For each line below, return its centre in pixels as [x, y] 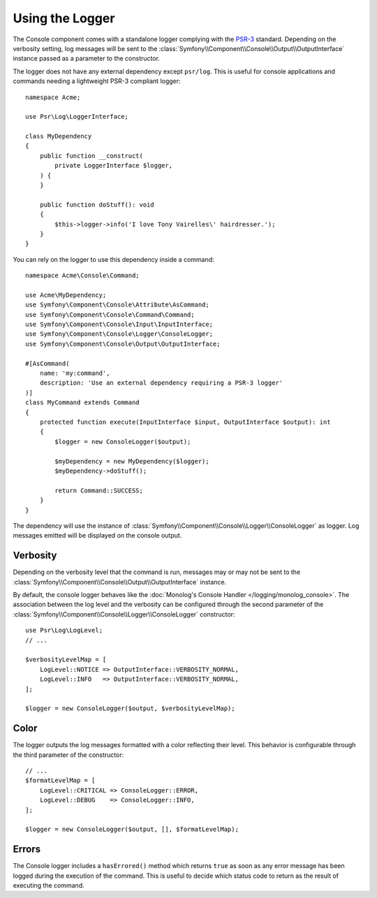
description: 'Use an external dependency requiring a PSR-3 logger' [161, 383]
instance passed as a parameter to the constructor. [87, 59]
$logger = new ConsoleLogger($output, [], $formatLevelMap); [132, 830]
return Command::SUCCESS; [99, 490]
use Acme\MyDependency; [66, 295]
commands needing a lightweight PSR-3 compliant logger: [97, 81]
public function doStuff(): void [97, 205]
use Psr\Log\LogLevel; [64, 631]
